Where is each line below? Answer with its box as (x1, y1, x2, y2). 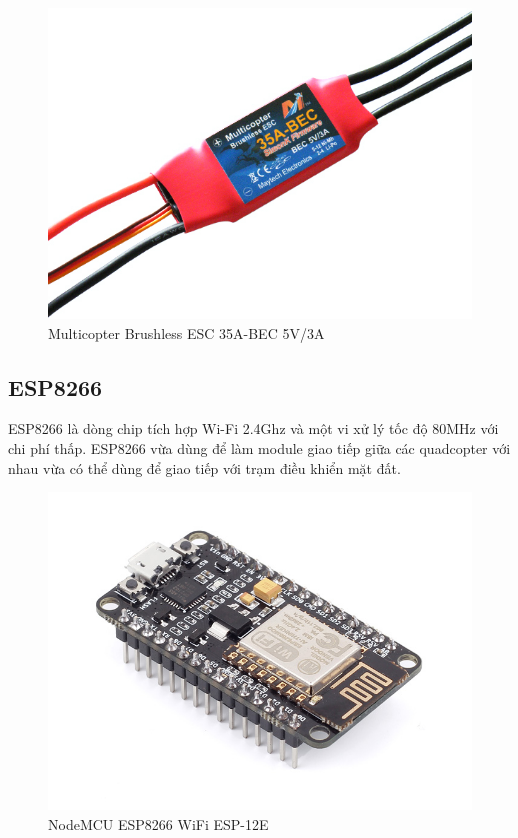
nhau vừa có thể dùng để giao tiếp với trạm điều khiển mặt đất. (8, 457, 401, 478)
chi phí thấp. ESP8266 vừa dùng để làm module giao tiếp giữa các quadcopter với (8, 437, 511, 458)
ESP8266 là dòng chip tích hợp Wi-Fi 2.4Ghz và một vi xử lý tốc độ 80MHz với (8, 418, 499, 439)
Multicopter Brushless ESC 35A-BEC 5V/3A (48, 322, 325, 343)
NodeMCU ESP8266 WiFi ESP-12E (48, 813, 269, 834)
